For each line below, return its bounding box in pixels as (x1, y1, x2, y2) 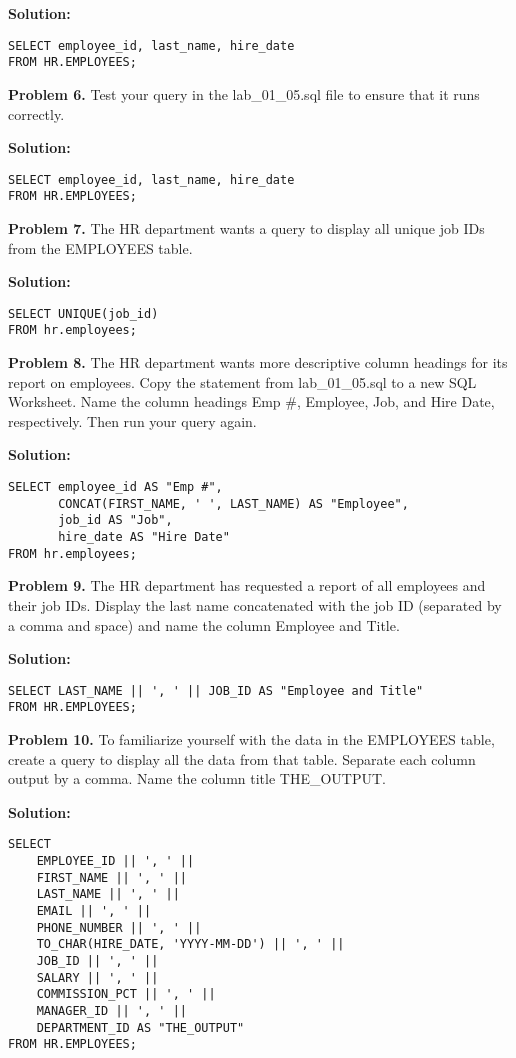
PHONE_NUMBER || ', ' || (36, 920, 202, 935)
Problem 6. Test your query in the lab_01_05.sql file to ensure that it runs (8, 83, 480, 104)
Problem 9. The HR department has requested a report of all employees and (8, 575, 486, 596)
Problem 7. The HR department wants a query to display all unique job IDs (8, 218, 485, 238)
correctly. (8, 103, 65, 124)
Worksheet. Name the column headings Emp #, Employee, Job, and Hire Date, (8, 391, 495, 412)
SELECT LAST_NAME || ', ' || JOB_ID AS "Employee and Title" (8, 683, 424, 698)
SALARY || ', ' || (36, 970, 159, 985)
